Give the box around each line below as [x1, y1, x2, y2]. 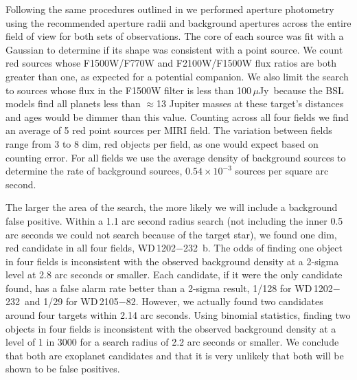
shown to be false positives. [5, 361, 120, 376]
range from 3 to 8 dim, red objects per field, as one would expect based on [5, 136, 319, 150]
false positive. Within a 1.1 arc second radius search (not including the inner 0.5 [5, 213, 343, 227]
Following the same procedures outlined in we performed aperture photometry [5, 2, 334, 16]
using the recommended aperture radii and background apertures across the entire [5, 15, 352, 30]
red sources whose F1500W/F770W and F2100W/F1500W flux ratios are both [5, 56, 336, 70]
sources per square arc [235, 164, 329, 178]
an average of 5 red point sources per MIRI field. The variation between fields [5, 123, 332, 137]
